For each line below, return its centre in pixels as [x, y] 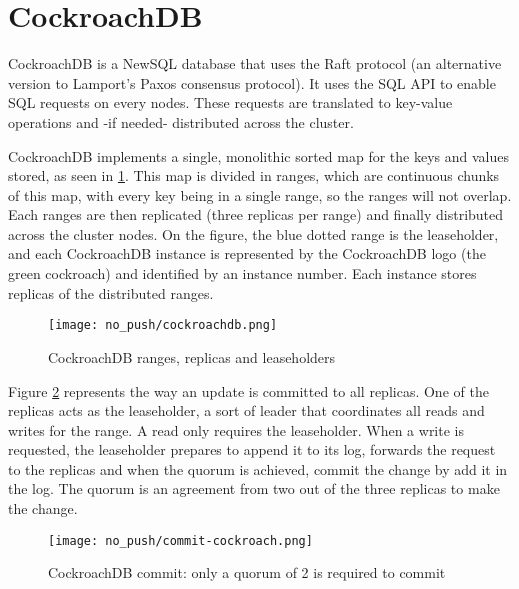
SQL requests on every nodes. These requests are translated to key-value [230, 102]
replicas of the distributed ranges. [111, 292]
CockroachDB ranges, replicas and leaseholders [192, 356]
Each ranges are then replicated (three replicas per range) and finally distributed [256, 214]
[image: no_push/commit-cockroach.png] [180, 540]
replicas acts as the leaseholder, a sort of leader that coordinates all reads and [246, 410]
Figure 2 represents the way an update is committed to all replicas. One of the [248, 390]
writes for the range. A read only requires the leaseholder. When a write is [236, 429]
